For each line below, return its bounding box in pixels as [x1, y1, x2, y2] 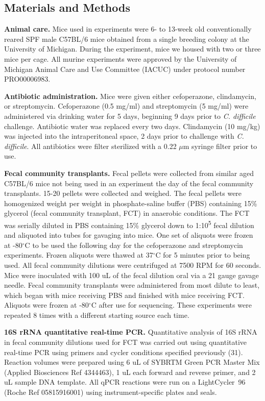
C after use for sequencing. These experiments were [91, 299, 252, 310]
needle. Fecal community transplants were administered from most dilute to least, [4, 280, 260, 290]
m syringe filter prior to [183, 140, 257, 151]
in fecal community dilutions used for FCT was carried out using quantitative [4, 337, 247, 347]
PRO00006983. [4, 73, 51, 84]
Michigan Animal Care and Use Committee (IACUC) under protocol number [4, 63, 246, 74]
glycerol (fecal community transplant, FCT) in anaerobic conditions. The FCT [4, 208, 250, 218]
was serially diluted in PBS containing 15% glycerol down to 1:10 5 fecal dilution [4, 218, 254, 230]
